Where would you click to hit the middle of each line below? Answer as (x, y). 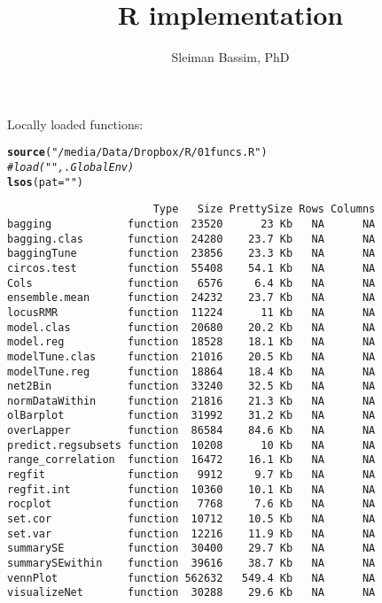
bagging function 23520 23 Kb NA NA (191, 224)
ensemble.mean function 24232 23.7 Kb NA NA (191, 298)
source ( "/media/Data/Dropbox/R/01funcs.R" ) (137, 153)
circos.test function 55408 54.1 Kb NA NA (191, 268)
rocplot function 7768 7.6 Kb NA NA (191, 504)
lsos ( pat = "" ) (45, 182)
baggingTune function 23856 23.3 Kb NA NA (191, 254)
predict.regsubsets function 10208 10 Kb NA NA (191, 445)
